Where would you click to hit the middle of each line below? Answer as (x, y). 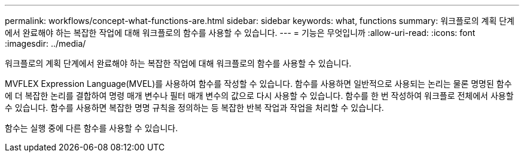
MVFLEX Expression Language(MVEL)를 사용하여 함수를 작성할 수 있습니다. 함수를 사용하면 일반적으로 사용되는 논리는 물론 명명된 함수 (258, 84)
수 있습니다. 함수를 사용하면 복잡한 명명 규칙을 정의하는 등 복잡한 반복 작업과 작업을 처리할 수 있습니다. (194, 108)
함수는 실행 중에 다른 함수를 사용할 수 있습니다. (92, 128)
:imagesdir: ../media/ (45, 43)
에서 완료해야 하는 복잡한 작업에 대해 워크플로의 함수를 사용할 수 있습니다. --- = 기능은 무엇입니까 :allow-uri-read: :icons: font (240, 33)
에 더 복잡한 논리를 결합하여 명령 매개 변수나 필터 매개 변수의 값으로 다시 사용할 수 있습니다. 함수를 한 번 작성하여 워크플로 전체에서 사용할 (259, 96)
